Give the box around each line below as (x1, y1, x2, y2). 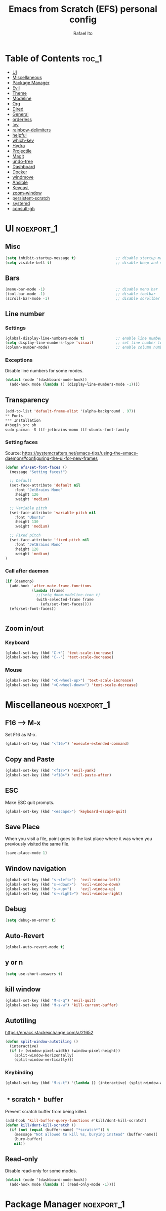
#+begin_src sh (5, 422, 37, 428)
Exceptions (5, 357, 33, 363)
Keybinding (5, 1069, 34, 1076)
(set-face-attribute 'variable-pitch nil (9, 510, 96, 515)
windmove (12, 174, 34, 180)
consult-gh (12, 205, 35, 211)
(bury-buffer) (14, 1136, 43, 1141)
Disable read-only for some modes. (5, 1168, 78, 1174)
